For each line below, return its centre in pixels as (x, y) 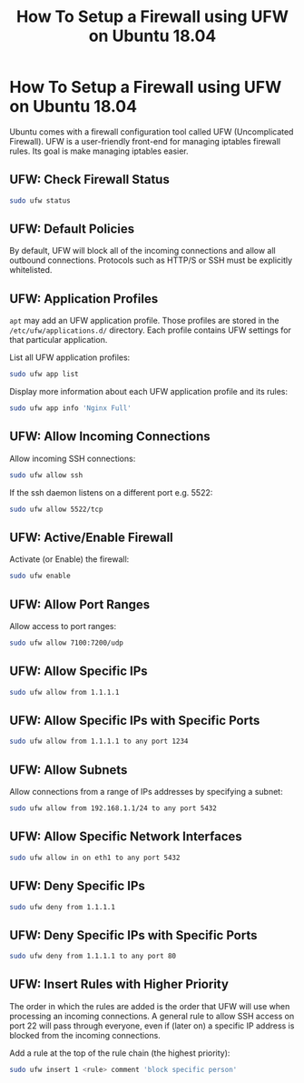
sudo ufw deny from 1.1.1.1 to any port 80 (93, 957)
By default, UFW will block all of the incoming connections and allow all (142, 251)
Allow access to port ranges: (63, 627)
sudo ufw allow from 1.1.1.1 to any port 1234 (99, 742)
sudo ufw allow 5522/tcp (56, 509)
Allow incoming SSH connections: (73, 458)
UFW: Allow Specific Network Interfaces (126, 837)
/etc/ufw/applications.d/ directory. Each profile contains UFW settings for (151, 330)
